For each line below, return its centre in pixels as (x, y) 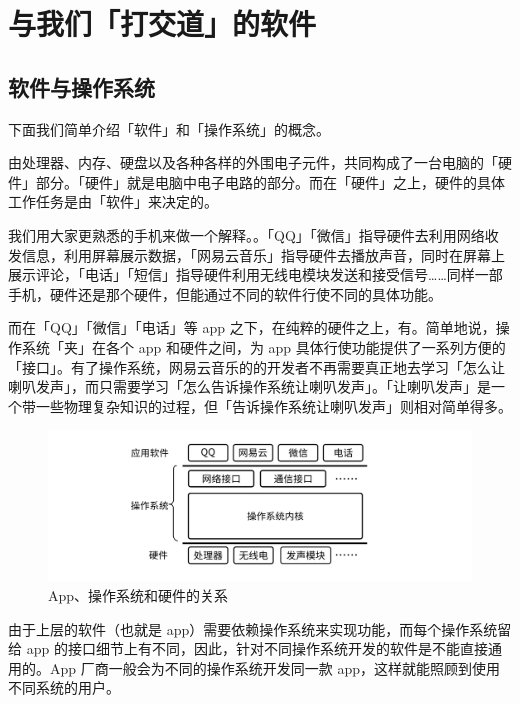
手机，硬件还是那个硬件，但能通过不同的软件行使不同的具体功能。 (225, 293)
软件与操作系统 (81, 86)
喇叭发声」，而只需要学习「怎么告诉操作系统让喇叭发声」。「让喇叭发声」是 (249, 386)
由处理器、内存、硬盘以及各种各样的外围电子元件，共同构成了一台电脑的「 (253, 162)
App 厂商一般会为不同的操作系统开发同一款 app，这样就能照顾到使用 (274, 667)
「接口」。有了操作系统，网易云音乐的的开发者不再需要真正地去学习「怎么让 (256, 366)
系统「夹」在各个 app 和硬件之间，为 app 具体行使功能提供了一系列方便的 (263, 346)
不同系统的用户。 (64, 687)
